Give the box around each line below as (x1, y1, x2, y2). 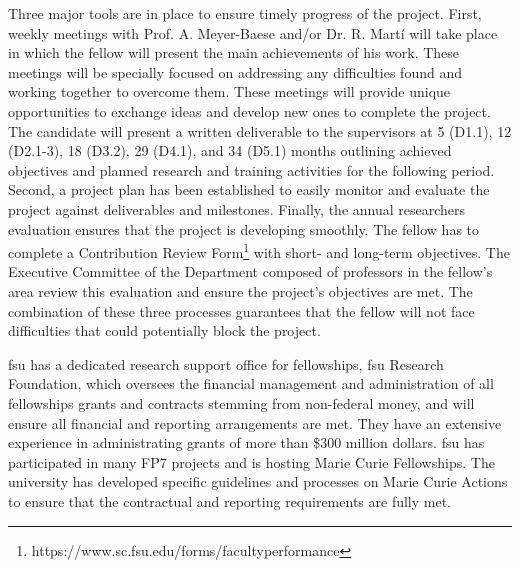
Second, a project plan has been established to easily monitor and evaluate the (8, 179, 490, 200)
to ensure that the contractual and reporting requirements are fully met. (8, 490, 452, 511)
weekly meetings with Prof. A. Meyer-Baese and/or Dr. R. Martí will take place (8, 22, 498, 43)
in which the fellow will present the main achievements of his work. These (8, 42, 460, 63)
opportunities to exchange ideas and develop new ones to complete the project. (8, 100, 491, 121)
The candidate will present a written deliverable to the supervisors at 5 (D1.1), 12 (8, 120, 512, 141)
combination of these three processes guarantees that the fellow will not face (8, 300, 475, 321)
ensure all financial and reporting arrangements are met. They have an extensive (8, 412, 502, 433)
